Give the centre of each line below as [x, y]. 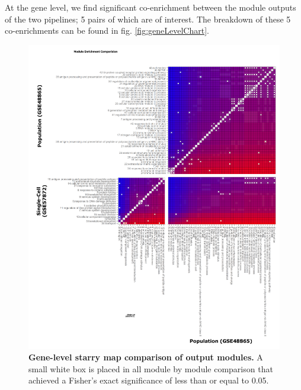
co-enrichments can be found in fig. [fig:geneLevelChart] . [107, 30]
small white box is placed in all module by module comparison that [151, 368]
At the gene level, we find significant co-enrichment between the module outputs [150, 7]
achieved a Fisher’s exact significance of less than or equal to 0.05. [149, 380]
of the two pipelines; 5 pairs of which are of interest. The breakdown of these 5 [148, 19]
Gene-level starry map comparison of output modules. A [146, 357]
